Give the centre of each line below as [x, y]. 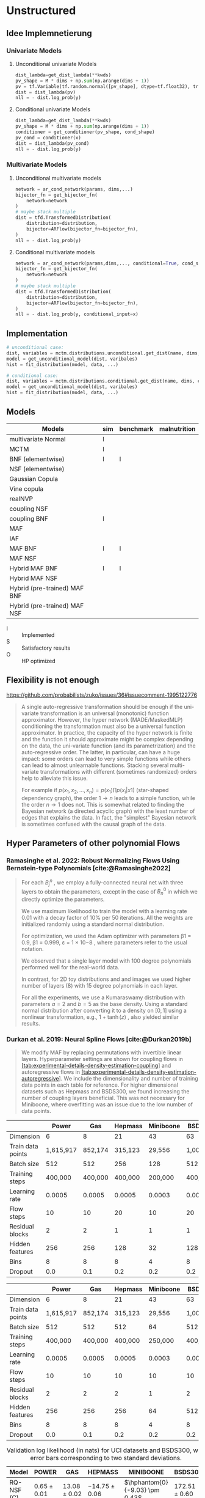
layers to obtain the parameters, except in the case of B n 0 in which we [110, 892]
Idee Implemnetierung [49, 33]
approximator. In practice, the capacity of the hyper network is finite [107, 732]
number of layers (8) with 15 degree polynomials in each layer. [99, 986]
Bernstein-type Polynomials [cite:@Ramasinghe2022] [88, 868]
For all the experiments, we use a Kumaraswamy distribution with [103, 997]
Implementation [37, 333]
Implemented [38, 635]
